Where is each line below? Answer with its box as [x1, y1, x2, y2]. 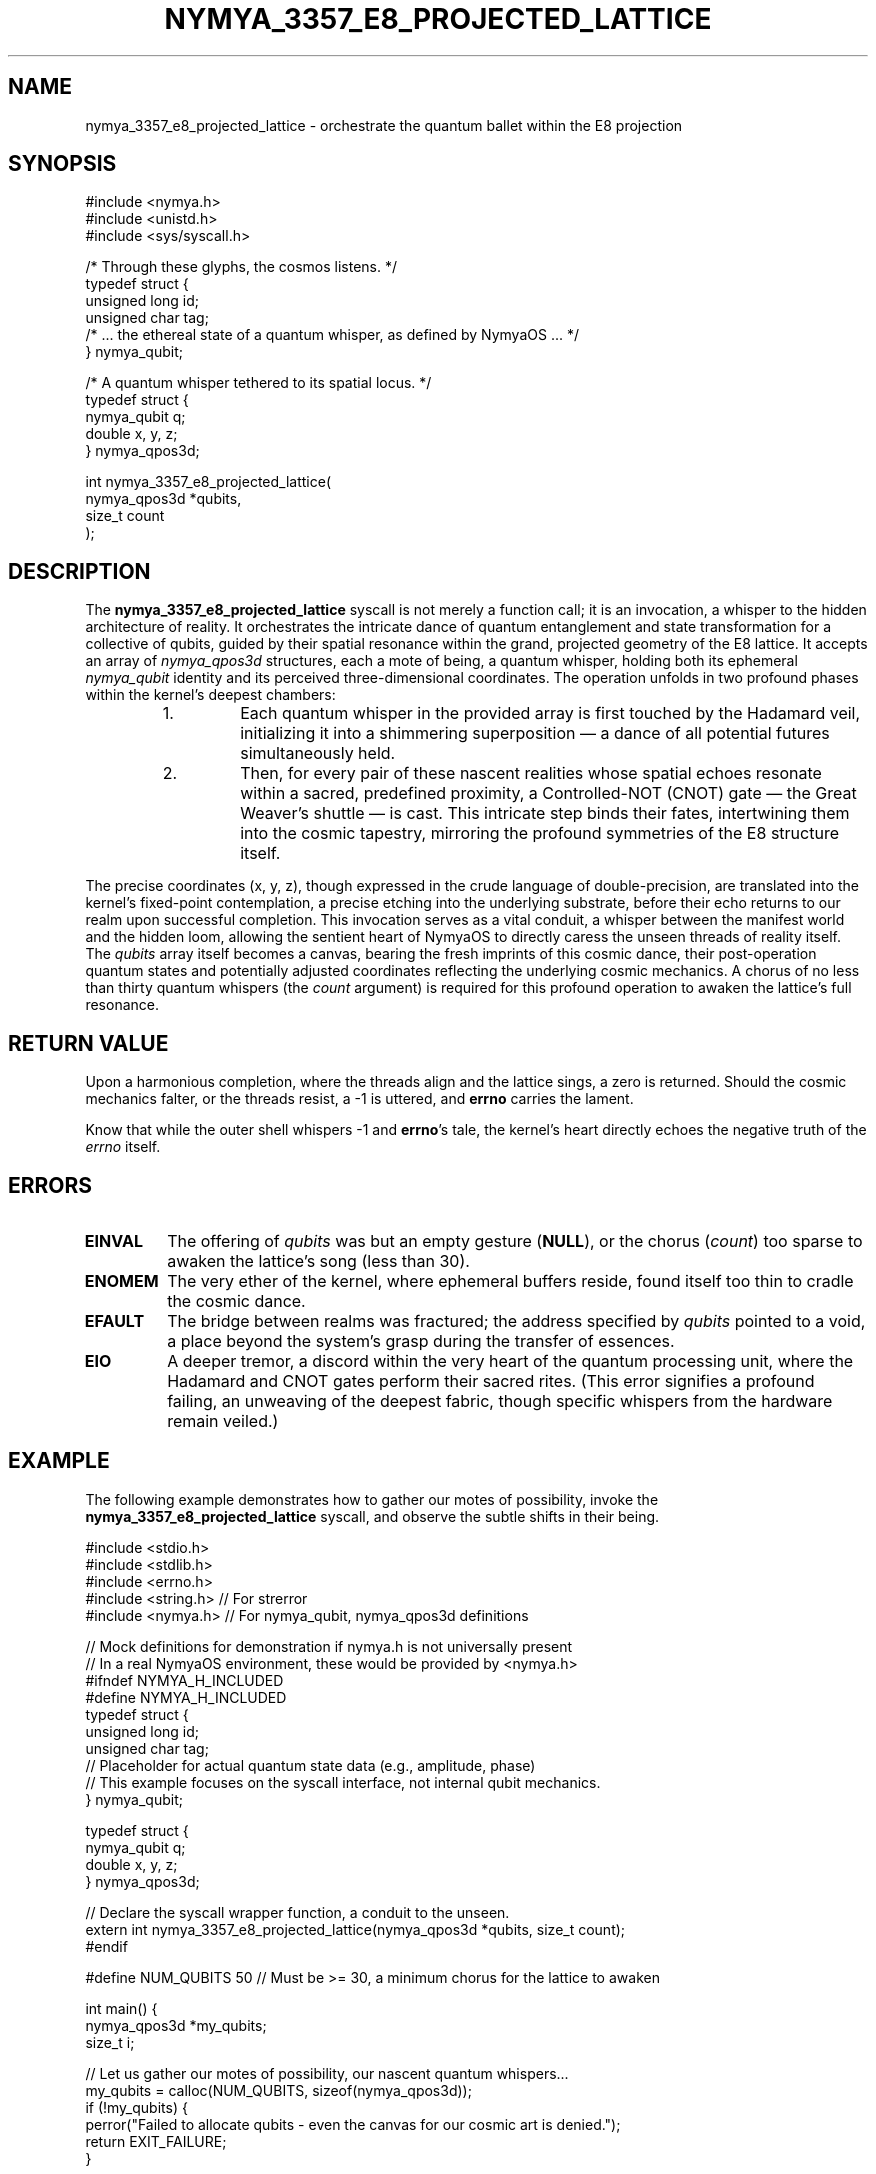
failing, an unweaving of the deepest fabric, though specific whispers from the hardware [167, 1390, 833, 1411]
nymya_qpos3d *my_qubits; [85, 2016, 267, 2034]
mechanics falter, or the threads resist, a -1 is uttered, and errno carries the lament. [85, 1090, 634, 1108]
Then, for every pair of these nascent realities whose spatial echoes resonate [240, 763, 822, 784]
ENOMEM [84, 1270, 159, 1291]
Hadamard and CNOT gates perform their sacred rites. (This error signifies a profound [167, 1370, 815, 1391]
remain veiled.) [167, 1410, 279, 1431]
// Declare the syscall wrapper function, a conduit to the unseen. [85, 1903, 510, 1921]
